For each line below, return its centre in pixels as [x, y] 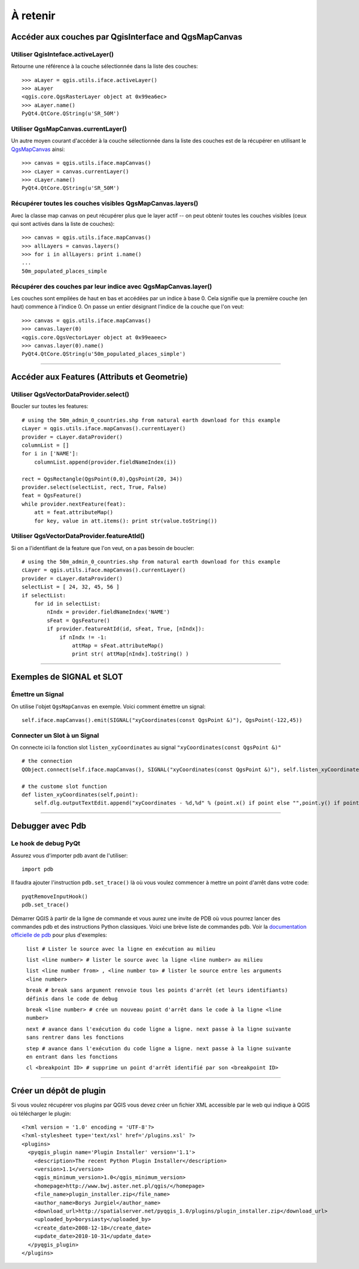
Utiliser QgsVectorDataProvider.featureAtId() [78, 536]
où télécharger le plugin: [41, 1113]
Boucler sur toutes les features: [50, 406]
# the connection [47, 761]
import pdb [38, 869]
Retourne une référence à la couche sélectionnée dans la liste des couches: [105, 67]
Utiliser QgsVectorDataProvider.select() [70, 394]
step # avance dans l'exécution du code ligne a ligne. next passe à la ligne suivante [159, 1048]
